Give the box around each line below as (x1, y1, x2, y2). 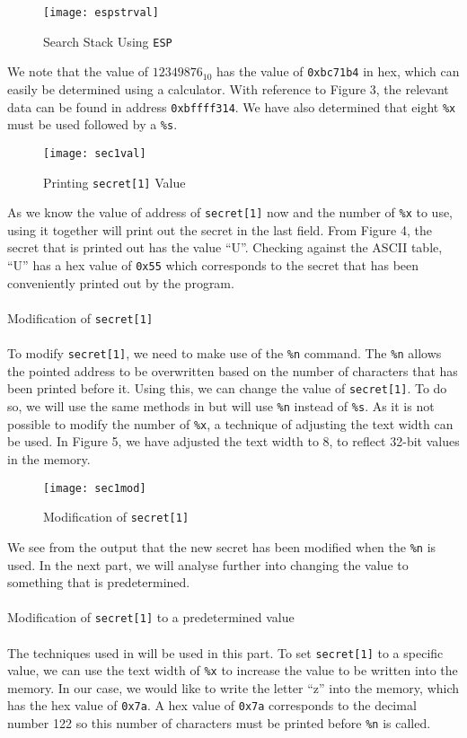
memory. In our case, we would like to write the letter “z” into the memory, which (7, 678, 460, 697)
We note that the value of (7, 62, 149, 81)
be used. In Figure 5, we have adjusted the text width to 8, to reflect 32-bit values (7, 432, 460, 451)
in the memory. (7, 449, 91, 468)
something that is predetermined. (7, 573, 190, 592)
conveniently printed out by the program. (7, 273, 234, 292)
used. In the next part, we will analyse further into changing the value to (7, 555, 409, 574)
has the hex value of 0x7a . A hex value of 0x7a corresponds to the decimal (7, 696, 417, 715)
